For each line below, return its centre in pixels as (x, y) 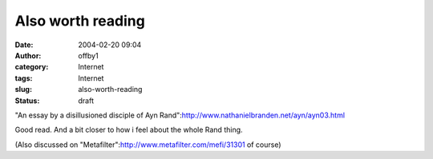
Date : (24, 45)
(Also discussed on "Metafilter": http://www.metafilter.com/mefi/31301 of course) (148, 145)
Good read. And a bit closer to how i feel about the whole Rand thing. (129, 130)
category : (32, 67)
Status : (27, 101)
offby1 (89, 55)
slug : (23, 89)
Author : (28, 55)
